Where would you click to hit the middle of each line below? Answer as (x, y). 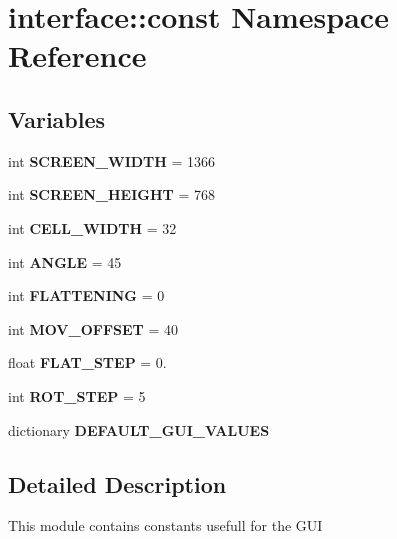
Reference (77, 55)
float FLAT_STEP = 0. (87, 362)
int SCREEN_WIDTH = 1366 (112, 160)
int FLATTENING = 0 (86, 295)
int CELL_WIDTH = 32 (92, 227)
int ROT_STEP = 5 (77, 395)
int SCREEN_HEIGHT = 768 (111, 194)
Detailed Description (117, 483)
